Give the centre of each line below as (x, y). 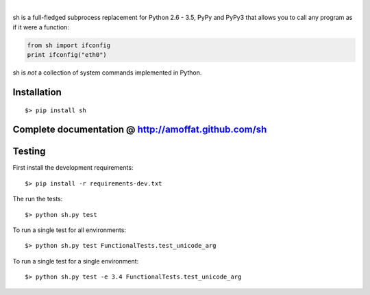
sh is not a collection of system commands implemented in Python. (107, 73)
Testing (29, 152)
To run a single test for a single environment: (76, 261)
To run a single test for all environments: (70, 230)
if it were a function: (41, 27)
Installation (37, 92)
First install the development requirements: (73, 168)
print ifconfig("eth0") (67, 55)
